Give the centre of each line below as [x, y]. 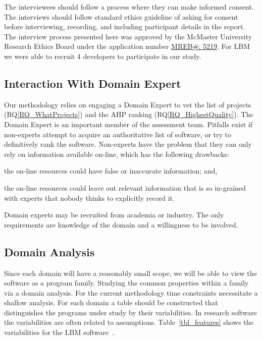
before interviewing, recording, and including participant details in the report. [125, 26]
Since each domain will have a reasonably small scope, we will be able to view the [130, 273]
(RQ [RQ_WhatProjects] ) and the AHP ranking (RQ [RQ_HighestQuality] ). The [129, 114]
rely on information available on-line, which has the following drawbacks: [117, 154]
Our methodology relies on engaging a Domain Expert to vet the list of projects [128, 104]
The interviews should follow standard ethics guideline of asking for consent [121, 16]
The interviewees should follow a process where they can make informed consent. [129, 7]
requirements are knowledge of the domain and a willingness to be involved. [121, 224]
